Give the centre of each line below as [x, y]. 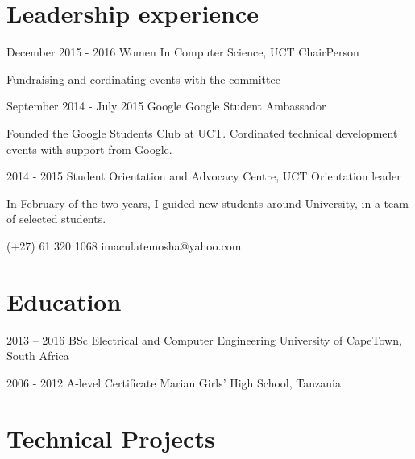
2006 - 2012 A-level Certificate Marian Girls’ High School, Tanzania [174, 382]
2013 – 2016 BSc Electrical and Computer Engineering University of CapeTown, [204, 339]
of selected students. [56, 219]
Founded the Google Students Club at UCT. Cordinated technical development [202, 132]
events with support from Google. [89, 149]
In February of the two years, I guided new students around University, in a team [207, 203]
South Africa [38, 356]
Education [64, 301]
